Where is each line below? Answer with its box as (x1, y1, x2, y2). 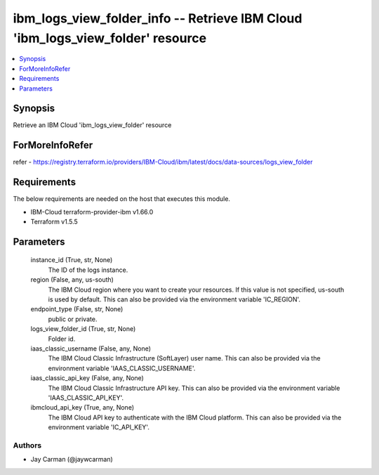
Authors (13, 440, 42, 450)
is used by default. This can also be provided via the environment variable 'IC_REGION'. (48, 295, 301, 304)
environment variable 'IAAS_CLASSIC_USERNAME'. (48, 364, 196, 372)
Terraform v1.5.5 (30, 218, 79, 226)
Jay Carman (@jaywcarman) (30, 455, 114, 464)
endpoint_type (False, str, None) (30, 305, 124, 313)
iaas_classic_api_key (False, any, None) (30, 374, 144, 382)
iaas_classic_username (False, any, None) (30, 344, 151, 353)
